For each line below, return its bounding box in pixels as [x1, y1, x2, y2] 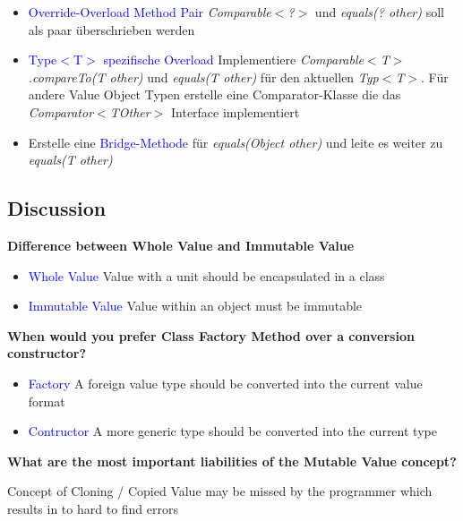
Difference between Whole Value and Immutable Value [7, 235, 355, 254]
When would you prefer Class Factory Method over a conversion [7, 326, 415, 345]
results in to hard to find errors [7, 499, 179, 517]
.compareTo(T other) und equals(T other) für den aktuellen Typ [28, 67, 379, 86]
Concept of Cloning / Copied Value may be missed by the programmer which [7, 482, 433, 500]
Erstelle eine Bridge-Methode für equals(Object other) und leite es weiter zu [28, 132, 443, 151]
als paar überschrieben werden [28, 20, 195, 38]
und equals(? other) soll [314, 3, 444, 21]
